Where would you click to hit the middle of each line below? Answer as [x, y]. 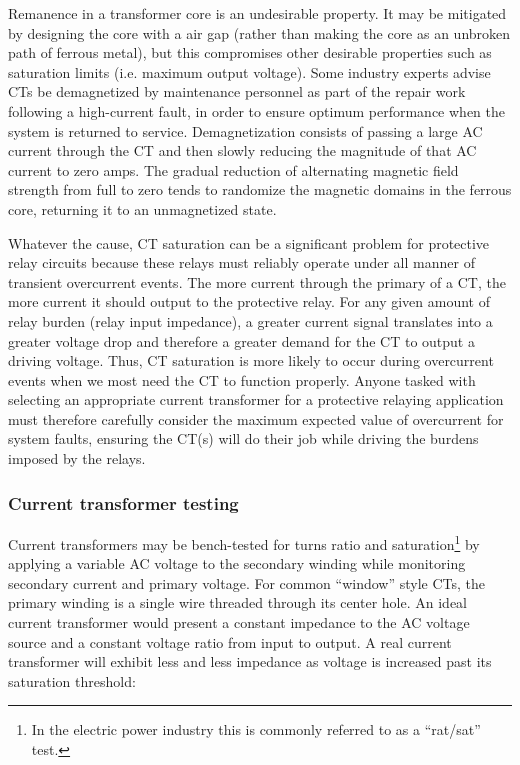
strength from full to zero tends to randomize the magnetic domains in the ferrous [260, 189]
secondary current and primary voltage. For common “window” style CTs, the [247, 582]
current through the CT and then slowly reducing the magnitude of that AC [242, 150]
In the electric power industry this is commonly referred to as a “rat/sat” [256, 729]
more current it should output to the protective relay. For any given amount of [249, 301]
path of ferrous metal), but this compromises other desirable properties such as [250, 52]
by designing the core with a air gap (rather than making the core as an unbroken [259, 32]
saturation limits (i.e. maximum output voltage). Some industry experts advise [249, 71]
